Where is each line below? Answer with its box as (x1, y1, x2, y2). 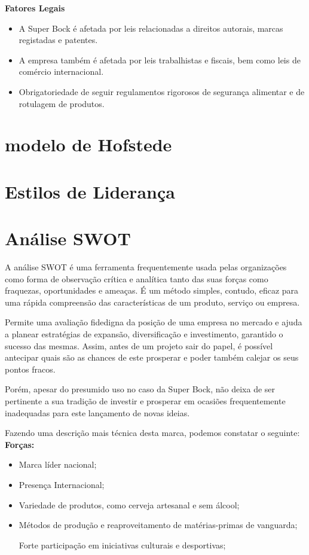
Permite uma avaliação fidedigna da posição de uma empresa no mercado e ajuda (5, 316, 302, 328)
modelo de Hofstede (5, 132, 172, 157)
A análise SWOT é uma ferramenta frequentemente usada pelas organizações (5, 261, 287, 273)
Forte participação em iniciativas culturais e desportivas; (19, 538, 226, 551)
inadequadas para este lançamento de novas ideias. (5, 406, 190, 419)
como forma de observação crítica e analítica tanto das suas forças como (5, 272, 268, 285)
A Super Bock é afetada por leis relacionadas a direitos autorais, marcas (19, 22, 283, 34)
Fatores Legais (5, 2, 65, 14)
